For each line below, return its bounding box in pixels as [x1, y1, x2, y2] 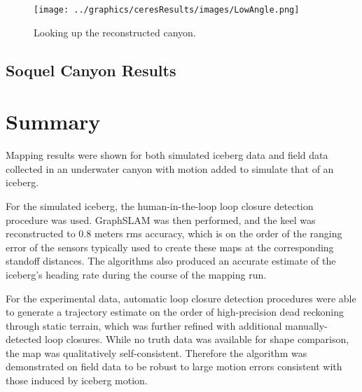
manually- [285, 318, 328, 332]
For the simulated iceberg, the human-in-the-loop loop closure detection [6, 198, 314, 213]
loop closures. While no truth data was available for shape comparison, [44, 332, 349, 346]
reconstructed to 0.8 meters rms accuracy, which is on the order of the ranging [6, 226, 342, 241]
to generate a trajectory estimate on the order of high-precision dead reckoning [6, 304, 344, 319]
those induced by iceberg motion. [6, 373, 148, 388]
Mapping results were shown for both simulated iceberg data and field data [6, 148, 328, 162]
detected [6, 332, 42, 346]
